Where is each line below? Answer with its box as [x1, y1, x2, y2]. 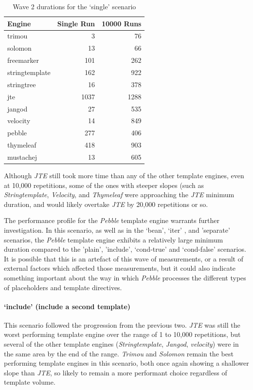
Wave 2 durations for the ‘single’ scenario [13, 1, 136, 11]
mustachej [7, 151, 37, 162]
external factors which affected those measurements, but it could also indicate [4, 263, 236, 273]
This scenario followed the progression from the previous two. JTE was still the [4, 319, 240, 330]
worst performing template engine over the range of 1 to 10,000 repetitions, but [4, 329, 241, 339]
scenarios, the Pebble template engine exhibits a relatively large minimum [4, 234, 223, 244]
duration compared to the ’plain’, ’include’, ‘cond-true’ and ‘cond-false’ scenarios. [4, 244, 246, 254]
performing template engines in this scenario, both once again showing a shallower [4, 358, 249, 368]
